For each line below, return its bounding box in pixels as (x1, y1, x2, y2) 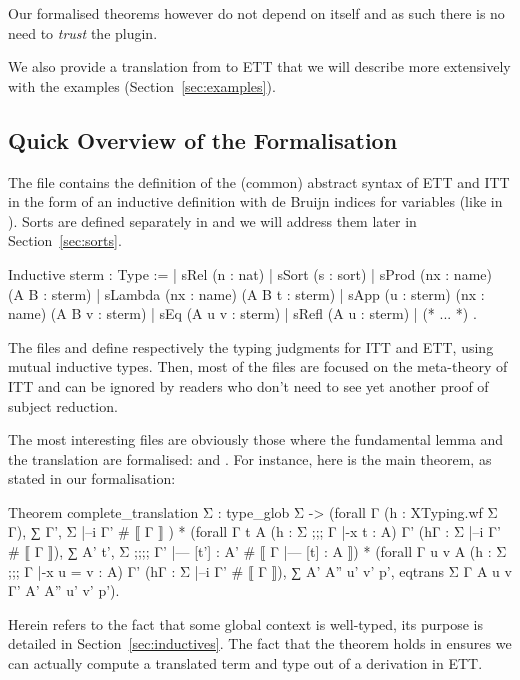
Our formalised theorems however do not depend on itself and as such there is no (8, 3, 505, 23)
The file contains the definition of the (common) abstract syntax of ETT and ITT (8, 171, 510, 192)
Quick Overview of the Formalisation (8, 124, 398, 155)
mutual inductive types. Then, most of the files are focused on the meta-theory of (8, 356, 508, 377)
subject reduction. (8, 395, 118, 416)
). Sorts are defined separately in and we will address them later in (8, 210, 417, 231)
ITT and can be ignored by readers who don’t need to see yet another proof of (8, 375, 489, 396)
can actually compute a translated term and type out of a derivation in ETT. (8, 653, 483, 674)
